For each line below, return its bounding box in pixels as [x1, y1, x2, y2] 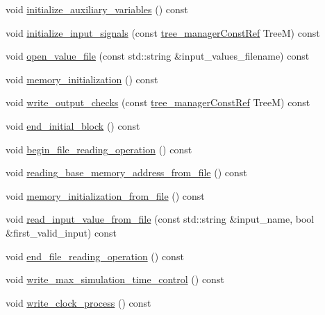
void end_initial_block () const [6, 118, 140, 133]
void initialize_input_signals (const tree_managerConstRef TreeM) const [6, 25, 320, 40]
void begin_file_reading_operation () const [6, 142, 192, 156]
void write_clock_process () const [6, 295, 151, 309]
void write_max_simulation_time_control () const [6, 272, 224, 287]
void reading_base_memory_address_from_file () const [6, 165, 247, 180]
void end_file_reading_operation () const [6, 248, 184, 263]
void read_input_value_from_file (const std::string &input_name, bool [6, 212, 315, 226]
